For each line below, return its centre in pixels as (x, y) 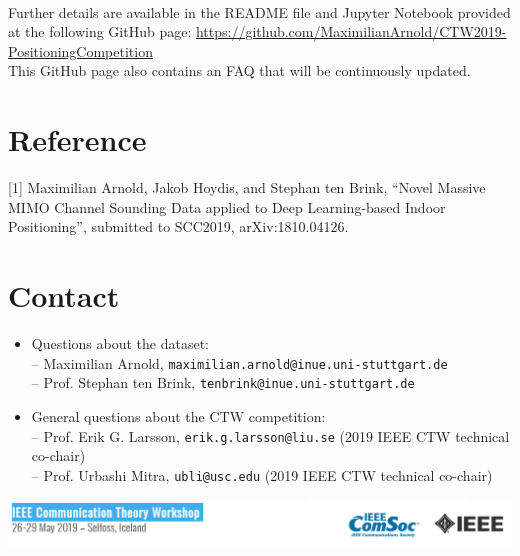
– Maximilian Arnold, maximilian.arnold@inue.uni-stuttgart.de (239, 362)
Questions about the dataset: (120, 343)
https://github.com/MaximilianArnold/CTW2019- (351, 31)
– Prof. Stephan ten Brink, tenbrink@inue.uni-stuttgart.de (223, 382)
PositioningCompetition (80, 50)
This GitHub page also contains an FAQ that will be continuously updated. (239, 70)
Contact (64, 295)
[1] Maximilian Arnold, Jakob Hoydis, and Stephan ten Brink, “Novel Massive (247, 187)
